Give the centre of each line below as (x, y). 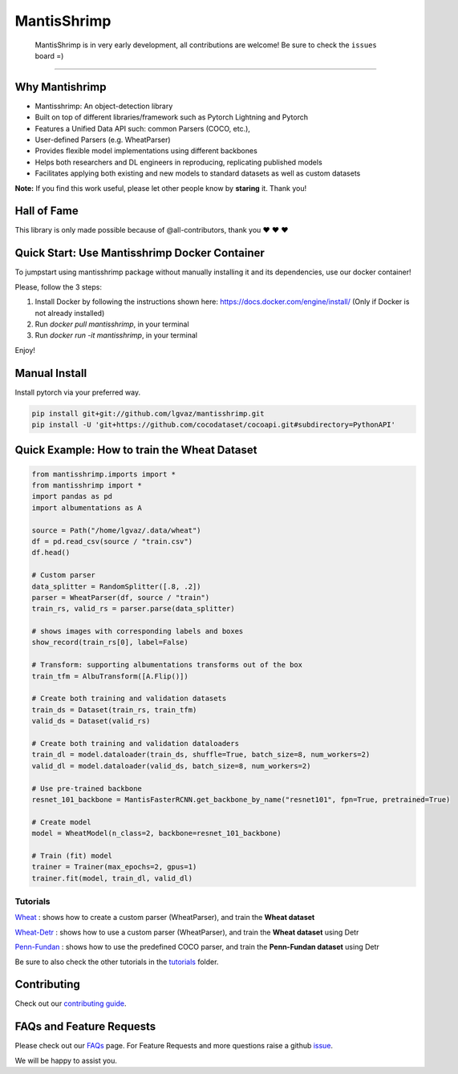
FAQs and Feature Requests (85, 1027)
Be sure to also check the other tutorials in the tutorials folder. (117, 962)
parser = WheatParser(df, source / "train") (121, 597)
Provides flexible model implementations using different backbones (146, 151)
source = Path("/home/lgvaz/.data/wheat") (116, 530)
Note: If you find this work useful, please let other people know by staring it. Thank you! (161, 188)
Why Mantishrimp (61, 87)
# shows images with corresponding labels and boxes (138, 631)
